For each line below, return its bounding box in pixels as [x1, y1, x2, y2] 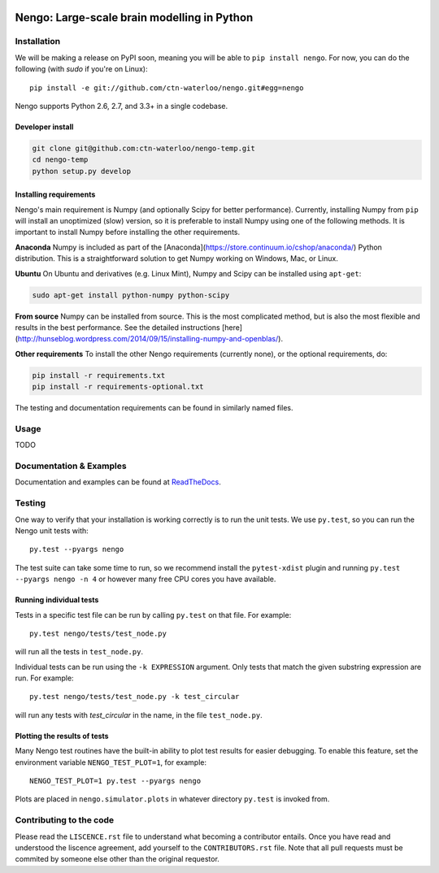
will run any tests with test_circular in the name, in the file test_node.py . [15, 710, 263, 719]
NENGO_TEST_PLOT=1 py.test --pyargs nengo [29, 776, 202, 786]
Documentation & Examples [15, 460, 127, 471]
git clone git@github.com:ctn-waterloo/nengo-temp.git [32, 143, 255, 153]
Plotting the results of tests [15, 731, 109, 741]
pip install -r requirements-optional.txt [32, 382, 204, 392]
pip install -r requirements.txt [32, 371, 166, 380]
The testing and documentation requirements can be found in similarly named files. [15, 403, 293, 413]
